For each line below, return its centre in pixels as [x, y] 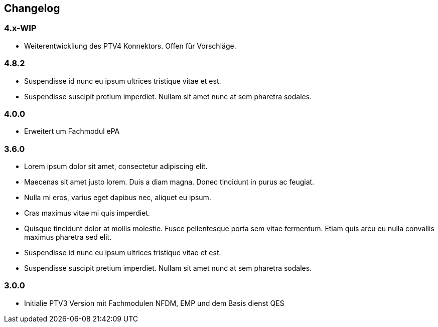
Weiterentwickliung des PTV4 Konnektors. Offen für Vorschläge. [130, 46]
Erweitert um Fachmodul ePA [72, 131]
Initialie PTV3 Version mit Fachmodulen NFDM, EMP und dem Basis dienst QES [154, 303]
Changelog [32, 8]
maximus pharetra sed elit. [68, 237]
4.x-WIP [20, 28]
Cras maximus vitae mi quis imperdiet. [87, 213]
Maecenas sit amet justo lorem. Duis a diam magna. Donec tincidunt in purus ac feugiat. [169, 182]
